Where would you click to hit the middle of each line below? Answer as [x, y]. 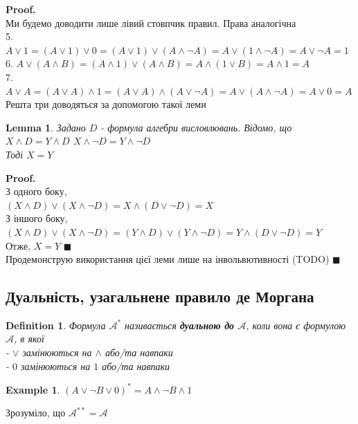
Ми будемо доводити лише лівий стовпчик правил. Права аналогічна [151, 22]
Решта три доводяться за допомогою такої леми [106, 104]
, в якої [29, 339]
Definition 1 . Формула [56, 325]
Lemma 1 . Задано [46, 127]
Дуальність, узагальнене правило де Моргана [160, 296]
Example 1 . [33, 389]
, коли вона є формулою [296, 325]
